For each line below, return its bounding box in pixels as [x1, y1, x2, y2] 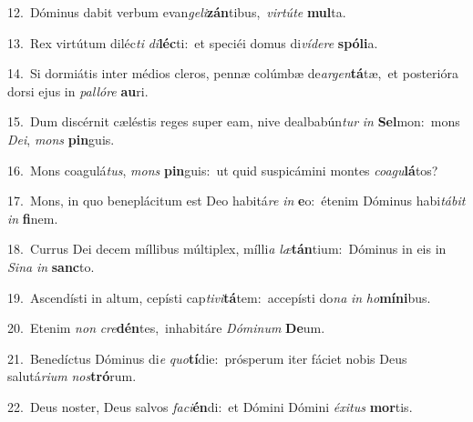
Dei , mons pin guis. [7, 129, 115, 148]
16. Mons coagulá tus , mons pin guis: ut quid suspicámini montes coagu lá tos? [7, 160, 438, 179]
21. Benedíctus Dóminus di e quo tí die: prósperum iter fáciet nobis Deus [7, 348, 407, 367]
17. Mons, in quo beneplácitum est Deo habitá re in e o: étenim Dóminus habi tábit [7, 191, 466, 210]
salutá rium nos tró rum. [7, 367, 137, 386]
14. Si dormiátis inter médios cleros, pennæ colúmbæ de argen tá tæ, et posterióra [7, 64, 458, 83]
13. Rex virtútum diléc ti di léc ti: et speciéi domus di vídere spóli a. [7, 33, 378, 52]
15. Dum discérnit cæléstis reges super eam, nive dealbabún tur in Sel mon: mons [7, 112, 460, 131]
